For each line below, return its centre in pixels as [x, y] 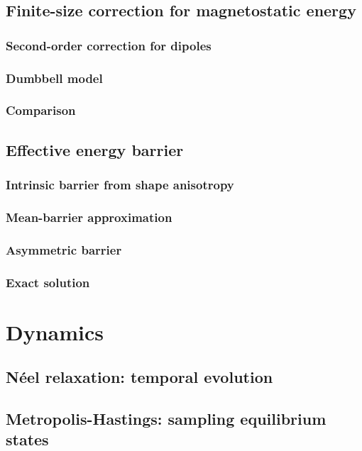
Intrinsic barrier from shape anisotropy [120, 185]
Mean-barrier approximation [89, 217]
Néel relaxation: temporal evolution [139, 377]
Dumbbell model [54, 78]
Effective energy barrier [95, 149]
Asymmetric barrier [64, 249]
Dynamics [55, 332]
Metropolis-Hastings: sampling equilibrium [166, 419]
